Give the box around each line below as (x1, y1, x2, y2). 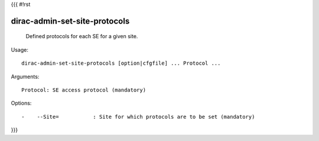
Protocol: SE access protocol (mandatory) (21, 86, 147, 93)
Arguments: (11, 73, 40, 80)
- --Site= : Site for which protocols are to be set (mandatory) (21, 113, 255, 120)
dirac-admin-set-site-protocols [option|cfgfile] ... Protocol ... (21, 60, 221, 67)
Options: (11, 100, 32, 107)
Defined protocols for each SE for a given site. (25, 33, 138, 40)
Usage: (11, 46, 29, 53)
